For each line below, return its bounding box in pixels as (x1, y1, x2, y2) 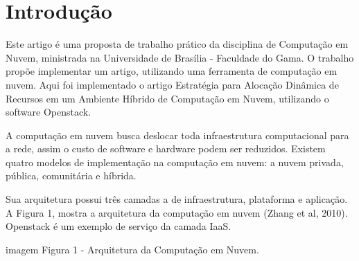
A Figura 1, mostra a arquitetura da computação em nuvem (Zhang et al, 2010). (6, 205, 348, 219)
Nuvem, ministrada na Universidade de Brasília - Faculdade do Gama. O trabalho (6, 50, 354, 64)
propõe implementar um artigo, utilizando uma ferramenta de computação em (6, 64, 338, 78)
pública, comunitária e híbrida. (6, 168, 137, 183)
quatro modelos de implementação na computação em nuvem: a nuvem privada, (6, 154, 344, 169)
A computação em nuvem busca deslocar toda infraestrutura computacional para (6, 127, 349, 142)
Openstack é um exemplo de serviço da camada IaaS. (6, 219, 231, 233)
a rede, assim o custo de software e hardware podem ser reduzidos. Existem (6, 141, 326, 156)
